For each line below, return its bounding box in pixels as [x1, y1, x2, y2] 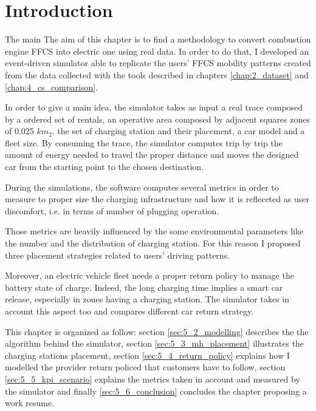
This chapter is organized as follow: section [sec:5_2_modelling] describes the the [5, 325, 309, 338]
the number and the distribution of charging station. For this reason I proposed [5, 237, 301, 250]
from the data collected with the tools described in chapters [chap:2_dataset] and [5, 68, 309, 81]
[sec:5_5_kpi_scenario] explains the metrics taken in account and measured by [5, 372, 300, 385]
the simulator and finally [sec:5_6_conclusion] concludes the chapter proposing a [5, 384, 307, 397]
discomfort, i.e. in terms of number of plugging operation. [5, 204, 219, 217]
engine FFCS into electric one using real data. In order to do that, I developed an [5, 44, 309, 57]
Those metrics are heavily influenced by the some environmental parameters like [5, 225, 304, 237]
